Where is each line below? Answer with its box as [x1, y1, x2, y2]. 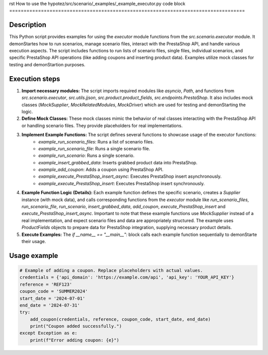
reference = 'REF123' [19, 281, 72, 287]
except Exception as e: [19, 330, 78, 336]
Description [9, 20, 47, 29]
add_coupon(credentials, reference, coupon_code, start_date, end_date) [30, 316, 211, 322]
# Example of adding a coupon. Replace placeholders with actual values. [19, 267, 203, 273]
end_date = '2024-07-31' [19, 302, 80, 308]
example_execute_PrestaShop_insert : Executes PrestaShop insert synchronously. [38, 180, 205, 186]
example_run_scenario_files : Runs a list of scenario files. [38, 138, 154, 144]
